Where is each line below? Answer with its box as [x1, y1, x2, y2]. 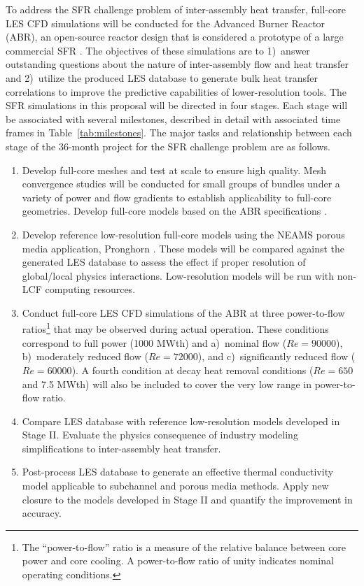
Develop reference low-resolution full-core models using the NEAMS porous [22, 227, 345, 241]
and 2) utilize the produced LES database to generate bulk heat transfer [6, 70, 318, 85]
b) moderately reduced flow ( [22, 349, 148, 364]
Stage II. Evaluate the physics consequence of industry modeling [22, 427, 298, 442]
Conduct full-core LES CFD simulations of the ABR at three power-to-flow [22, 305, 345, 320]
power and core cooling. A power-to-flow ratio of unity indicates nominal [22, 553, 334, 568]
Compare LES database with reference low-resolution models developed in [22, 413, 340, 428]
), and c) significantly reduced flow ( [197, 349, 356, 364]
